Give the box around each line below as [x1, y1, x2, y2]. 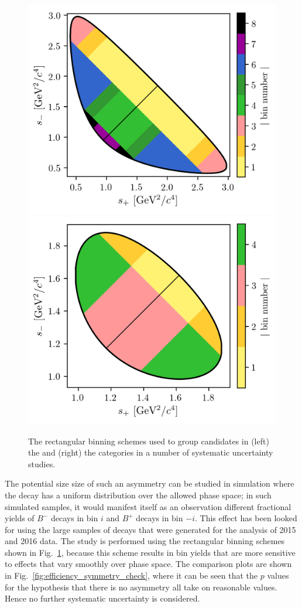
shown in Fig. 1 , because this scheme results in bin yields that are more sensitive [5, 546, 296, 558]
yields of [5, 512, 35, 524]
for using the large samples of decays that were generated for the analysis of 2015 [5, 523, 296, 535]
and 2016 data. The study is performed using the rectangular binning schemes [5, 535, 285, 547]
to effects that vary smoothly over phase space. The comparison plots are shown [5, 558, 292, 570]
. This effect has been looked [194, 512, 297, 524]
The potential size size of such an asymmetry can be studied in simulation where [5, 477, 294, 490]
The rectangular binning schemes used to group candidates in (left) [28, 434, 269, 447]
